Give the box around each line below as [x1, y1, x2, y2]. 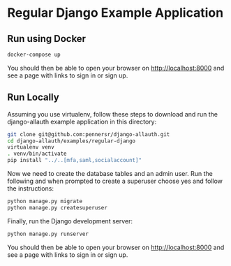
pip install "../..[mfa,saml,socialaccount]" [7, 157, 142, 164]
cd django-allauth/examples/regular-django [7, 138, 136, 145]
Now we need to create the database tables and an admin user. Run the [7, 170, 213, 178]
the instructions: [7, 184, 54, 193]
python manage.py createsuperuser [7, 204, 108, 211]
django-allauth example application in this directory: [7, 117, 157, 126]
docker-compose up [7, 51, 61, 58]
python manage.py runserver [7, 230, 89, 237]
